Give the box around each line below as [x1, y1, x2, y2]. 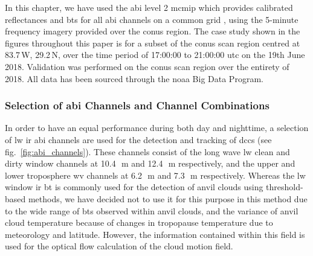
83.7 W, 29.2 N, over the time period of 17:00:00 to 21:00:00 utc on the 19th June [5, 48, 305, 61]
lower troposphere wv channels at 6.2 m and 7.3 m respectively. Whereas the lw [5, 168, 306, 181]
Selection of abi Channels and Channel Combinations [5, 98, 269, 113]
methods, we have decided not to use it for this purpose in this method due [28, 192, 308, 205]
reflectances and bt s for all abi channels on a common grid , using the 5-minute [5, 13, 298, 25]
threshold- [266, 181, 303, 193]
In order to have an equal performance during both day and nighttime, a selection [5, 121, 309, 134]
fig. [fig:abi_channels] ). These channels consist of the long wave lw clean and [5, 145, 290, 158]
